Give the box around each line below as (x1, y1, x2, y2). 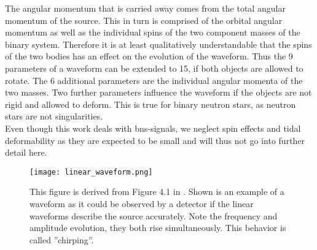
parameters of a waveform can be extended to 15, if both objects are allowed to (5, 61, 303, 74)
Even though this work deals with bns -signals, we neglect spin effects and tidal (5, 121, 301, 134)
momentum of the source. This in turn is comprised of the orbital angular (5, 13, 283, 26)
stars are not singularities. (5, 110, 103, 123)
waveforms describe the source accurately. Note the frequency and (29, 209, 278, 222)
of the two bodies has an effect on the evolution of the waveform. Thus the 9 (5, 50, 293, 63)
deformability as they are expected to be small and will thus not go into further (5, 134, 305, 146)
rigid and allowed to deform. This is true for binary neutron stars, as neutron (5, 97, 296, 110)
